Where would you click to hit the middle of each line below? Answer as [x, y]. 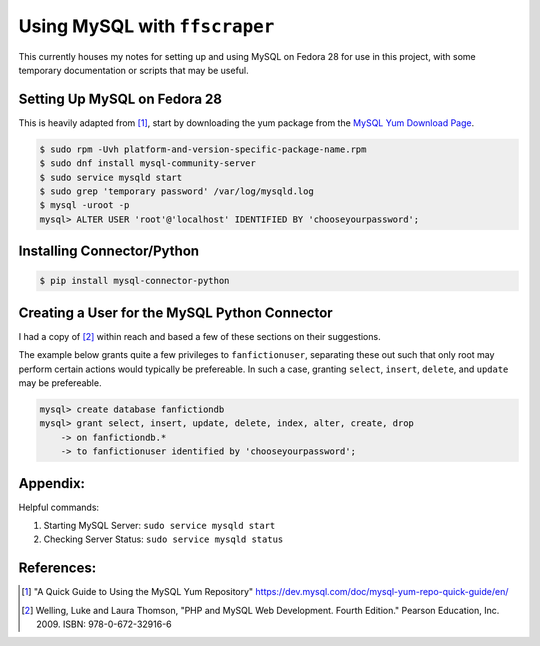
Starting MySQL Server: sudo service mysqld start [159, 526]
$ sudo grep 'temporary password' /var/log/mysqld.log [176, 191]
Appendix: [51, 483]
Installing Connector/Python [109, 251]
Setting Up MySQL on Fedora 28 [120, 98]
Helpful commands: [59, 507]
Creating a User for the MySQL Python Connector [176, 312]
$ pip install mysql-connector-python [134, 281]
